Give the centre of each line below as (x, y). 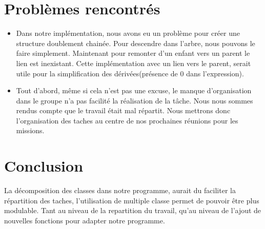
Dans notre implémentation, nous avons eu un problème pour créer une (128, 33)
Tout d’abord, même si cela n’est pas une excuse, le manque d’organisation (134, 90)
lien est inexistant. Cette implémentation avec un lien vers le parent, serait (134, 63)
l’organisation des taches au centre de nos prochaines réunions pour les (127, 120)
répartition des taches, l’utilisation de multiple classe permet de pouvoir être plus (132, 200)
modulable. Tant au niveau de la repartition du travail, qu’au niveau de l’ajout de (133, 210)
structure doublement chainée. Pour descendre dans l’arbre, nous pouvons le (136, 43)
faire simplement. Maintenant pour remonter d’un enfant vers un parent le (133, 53)
